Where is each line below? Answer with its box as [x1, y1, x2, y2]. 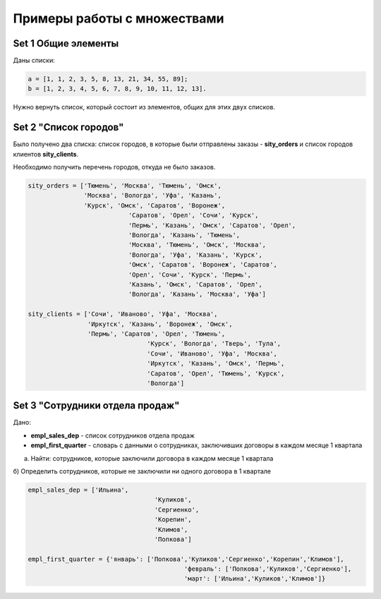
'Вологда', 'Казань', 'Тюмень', [128, 231, 241, 239]
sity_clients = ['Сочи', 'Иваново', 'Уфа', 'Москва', [28, 310, 218, 318]
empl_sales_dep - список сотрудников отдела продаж [30, 431, 195, 440]
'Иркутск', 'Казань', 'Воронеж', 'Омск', [87, 320, 233, 328]
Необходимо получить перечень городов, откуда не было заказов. [13, 163, 216, 171]
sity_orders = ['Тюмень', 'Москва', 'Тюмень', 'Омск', [28, 182, 222, 190]
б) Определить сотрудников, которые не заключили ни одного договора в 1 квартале [13, 466, 272, 476]
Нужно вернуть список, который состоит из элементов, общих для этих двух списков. [13, 103, 275, 111]
